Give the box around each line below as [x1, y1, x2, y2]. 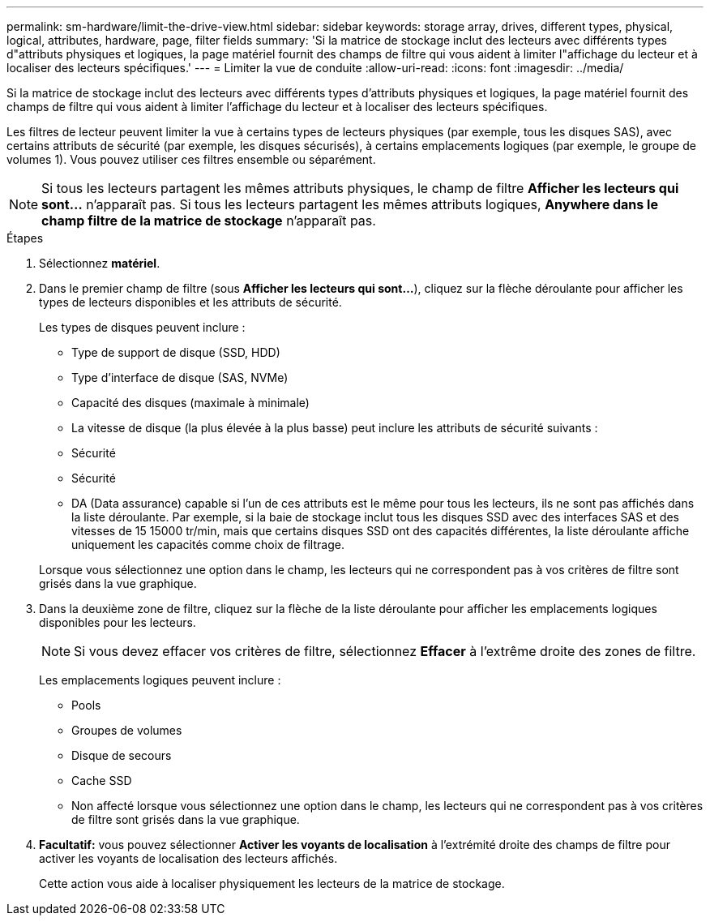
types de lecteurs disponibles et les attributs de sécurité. [39, 295, 342, 309]
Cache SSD [71, 774, 132, 787]
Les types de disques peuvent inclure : [39, 320, 246, 334]
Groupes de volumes [71, 723, 182, 737]
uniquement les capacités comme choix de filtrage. [71, 538, 344, 551]
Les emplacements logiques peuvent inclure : [39, 673, 281, 687]
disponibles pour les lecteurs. [39, 615, 196, 629]
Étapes [6, 231, 44, 245]
